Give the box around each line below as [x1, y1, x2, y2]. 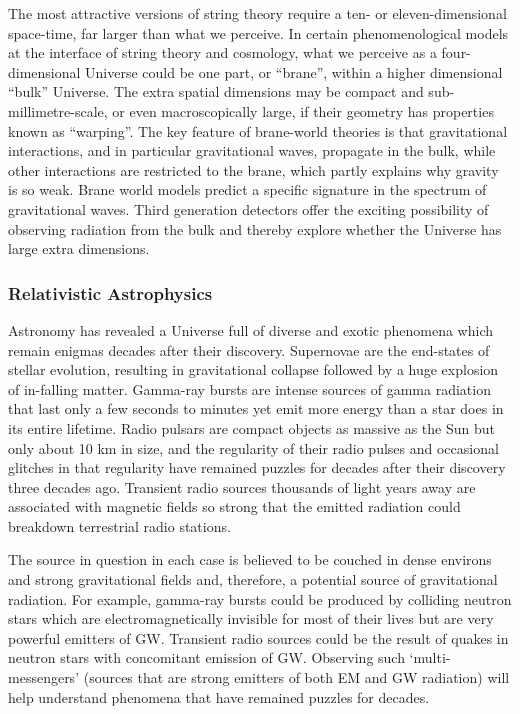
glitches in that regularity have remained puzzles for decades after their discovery [8, 457, 506, 478]
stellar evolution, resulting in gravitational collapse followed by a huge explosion [8, 359, 499, 380]
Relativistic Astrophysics [8, 280, 213, 305]
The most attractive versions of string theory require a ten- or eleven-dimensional [8, 3, 507, 23]
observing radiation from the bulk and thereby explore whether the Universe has [8, 218, 502, 239]
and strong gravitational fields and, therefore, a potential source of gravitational [8, 569, 498, 590]
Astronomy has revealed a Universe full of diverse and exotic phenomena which [8, 319, 493, 340]
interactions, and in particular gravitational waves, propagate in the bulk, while [8, 140, 496, 161]
